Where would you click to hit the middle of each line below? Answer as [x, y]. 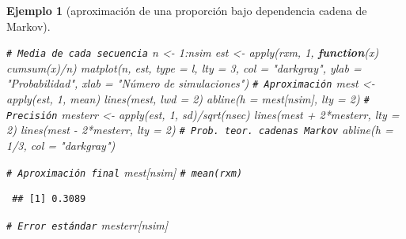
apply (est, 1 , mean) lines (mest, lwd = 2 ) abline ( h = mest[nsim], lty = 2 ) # [188, 99]
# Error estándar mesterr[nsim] [87, 224]
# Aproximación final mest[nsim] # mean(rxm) [125, 172]
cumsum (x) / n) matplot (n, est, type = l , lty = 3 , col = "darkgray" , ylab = [184, 67]
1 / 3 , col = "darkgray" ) [61, 146]
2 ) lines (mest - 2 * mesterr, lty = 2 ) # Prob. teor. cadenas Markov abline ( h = [200, 130]
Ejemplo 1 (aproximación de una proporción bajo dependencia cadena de [187, 10]
